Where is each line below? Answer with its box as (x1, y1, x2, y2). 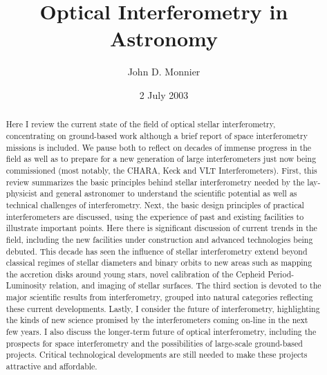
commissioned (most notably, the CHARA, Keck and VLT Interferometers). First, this (6, 164, 317, 176)
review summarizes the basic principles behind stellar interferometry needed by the (6, 176, 305, 187)
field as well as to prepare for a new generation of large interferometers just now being (6, 153, 317, 165)
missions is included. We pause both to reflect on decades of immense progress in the (6, 141, 312, 153)
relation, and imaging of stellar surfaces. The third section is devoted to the (49, 280, 321, 291)
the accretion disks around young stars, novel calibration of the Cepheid (6, 268, 265, 280)
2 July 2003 (139, 87, 189, 102)
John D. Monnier (127, 64, 200, 79)
